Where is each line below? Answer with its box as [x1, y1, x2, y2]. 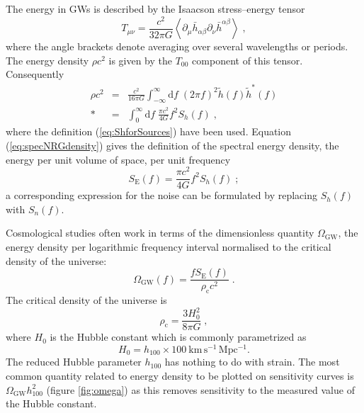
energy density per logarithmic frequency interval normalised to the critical [6, 239, 331, 254]
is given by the [108, 52, 173, 67]
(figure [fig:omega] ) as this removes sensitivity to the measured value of [46, 382, 355, 397]
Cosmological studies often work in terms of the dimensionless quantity [6, 225, 314, 240]
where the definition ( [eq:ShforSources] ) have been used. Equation [6, 124, 292, 139]
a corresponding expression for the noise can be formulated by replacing [6, 188, 318, 203]
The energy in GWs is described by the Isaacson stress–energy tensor [6, 1, 305, 16]
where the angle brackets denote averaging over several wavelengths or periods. [6, 39, 348, 54]
